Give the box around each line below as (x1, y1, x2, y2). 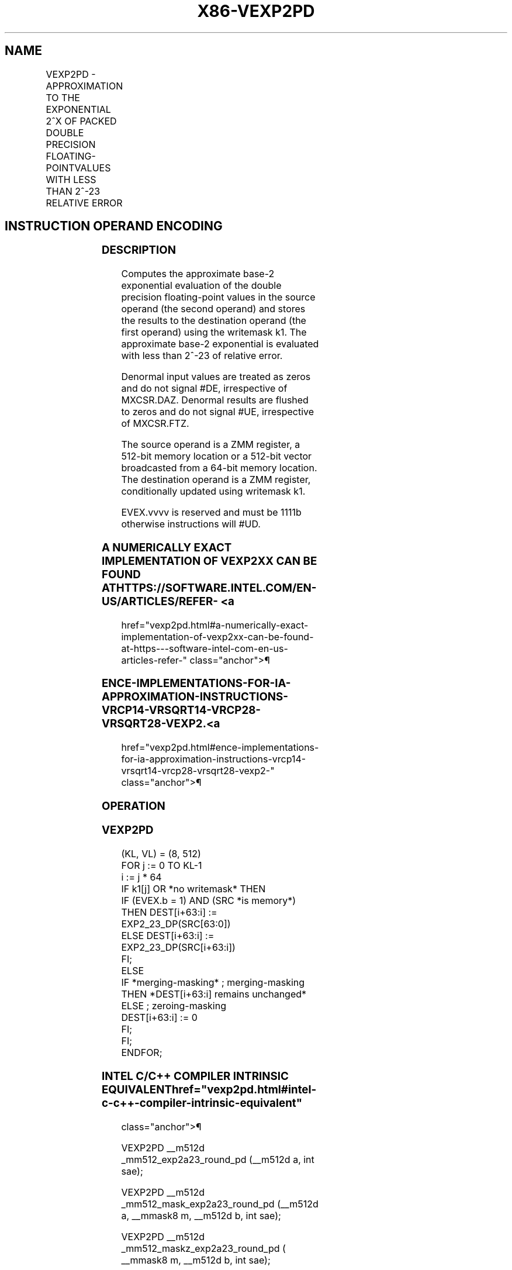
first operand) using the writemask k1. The (121, 326, 307, 339)
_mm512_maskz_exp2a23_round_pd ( (121, 1242, 286, 1254)
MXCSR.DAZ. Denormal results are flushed (121, 394, 309, 406)
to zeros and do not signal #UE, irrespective (121, 406, 314, 418)
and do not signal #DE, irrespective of (121, 382, 288, 395)
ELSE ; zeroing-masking (121, 1000, 226, 1012)
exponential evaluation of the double (121, 279, 282, 292)
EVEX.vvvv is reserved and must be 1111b (121, 506, 302, 519)
